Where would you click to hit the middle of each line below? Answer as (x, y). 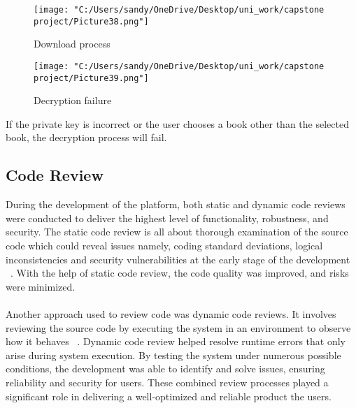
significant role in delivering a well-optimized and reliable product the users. (169, 396)
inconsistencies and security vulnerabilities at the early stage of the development (178, 259)
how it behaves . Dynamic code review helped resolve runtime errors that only (176, 341)
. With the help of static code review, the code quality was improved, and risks (180, 273)
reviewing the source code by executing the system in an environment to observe (178, 327)
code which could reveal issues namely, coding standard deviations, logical (164, 245)
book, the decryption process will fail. (86, 137)
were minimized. (41, 286)
